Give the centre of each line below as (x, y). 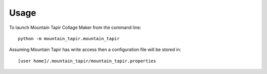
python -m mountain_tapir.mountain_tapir (69, 38)
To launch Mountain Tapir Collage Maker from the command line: (75, 27)
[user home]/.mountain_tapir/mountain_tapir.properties (87, 61)
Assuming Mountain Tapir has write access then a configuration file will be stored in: (95, 49)
